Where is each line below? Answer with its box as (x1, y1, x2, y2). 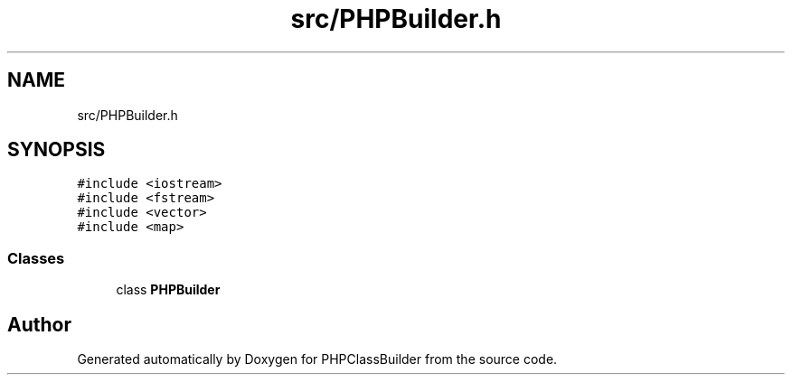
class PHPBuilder (116, 282, 221, 298)
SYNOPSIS (7, 138, 106, 162)
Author (7, 312, 71, 336)
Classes (7, 248, 65, 267)
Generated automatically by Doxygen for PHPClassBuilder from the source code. (77, 351, 558, 368)
